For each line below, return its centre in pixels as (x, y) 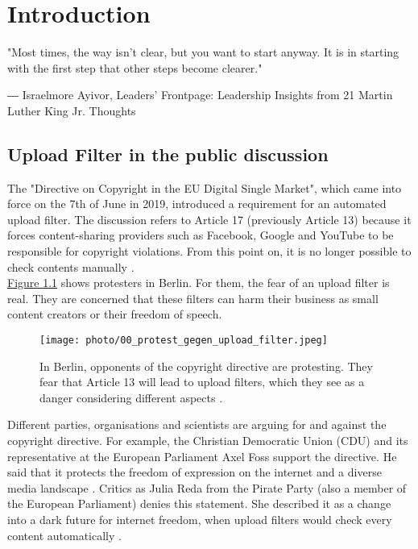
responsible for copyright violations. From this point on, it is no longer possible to (209, 251)
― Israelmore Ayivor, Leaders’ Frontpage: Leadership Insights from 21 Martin (200, 95)
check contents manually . (71, 266)
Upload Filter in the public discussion (168, 154)
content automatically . (64, 535)
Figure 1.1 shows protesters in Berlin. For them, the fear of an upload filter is (199, 283)
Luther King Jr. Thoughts (72, 110)
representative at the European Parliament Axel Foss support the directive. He (202, 456)
